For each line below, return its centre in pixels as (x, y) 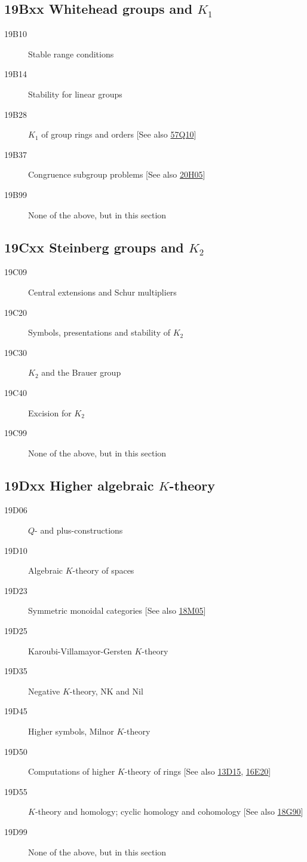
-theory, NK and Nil (106, 691)
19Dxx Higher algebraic (79, 485)
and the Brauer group (81, 372)
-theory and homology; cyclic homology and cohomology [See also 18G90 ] (169, 811)
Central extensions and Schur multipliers (102, 292)
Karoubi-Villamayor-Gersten (80, 651)
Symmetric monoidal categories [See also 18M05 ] (117, 610)
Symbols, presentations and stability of (99, 332)
